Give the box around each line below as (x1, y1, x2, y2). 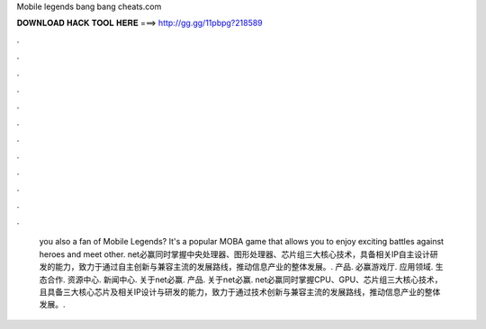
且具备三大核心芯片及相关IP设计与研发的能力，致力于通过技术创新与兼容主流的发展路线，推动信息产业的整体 (39, 287, 441, 298)
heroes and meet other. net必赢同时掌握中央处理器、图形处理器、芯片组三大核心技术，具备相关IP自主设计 (39, 248, 431, 260)
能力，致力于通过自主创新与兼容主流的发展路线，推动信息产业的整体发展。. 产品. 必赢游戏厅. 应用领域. (54, 262, 434, 272)
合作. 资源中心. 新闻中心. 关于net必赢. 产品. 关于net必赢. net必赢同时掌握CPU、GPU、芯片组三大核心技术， (46, 274, 443, 285)
